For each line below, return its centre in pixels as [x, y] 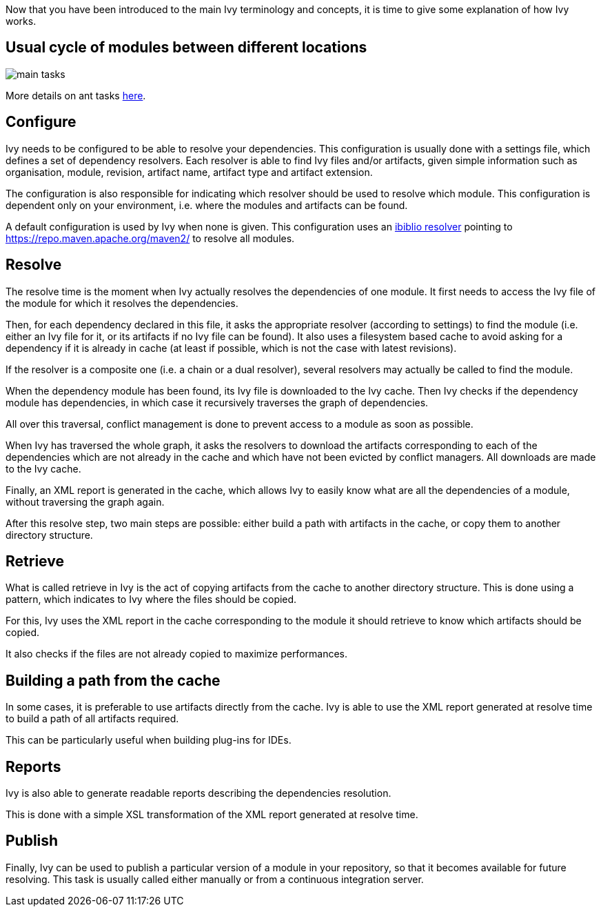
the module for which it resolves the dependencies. [122, 303]
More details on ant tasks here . [76, 95]
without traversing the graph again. [85, 502]
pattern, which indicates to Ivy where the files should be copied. [151, 599]
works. [21, 21]
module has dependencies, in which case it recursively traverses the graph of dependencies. [217, 402]
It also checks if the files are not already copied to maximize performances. [177, 654]
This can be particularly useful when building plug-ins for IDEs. [149, 740]
